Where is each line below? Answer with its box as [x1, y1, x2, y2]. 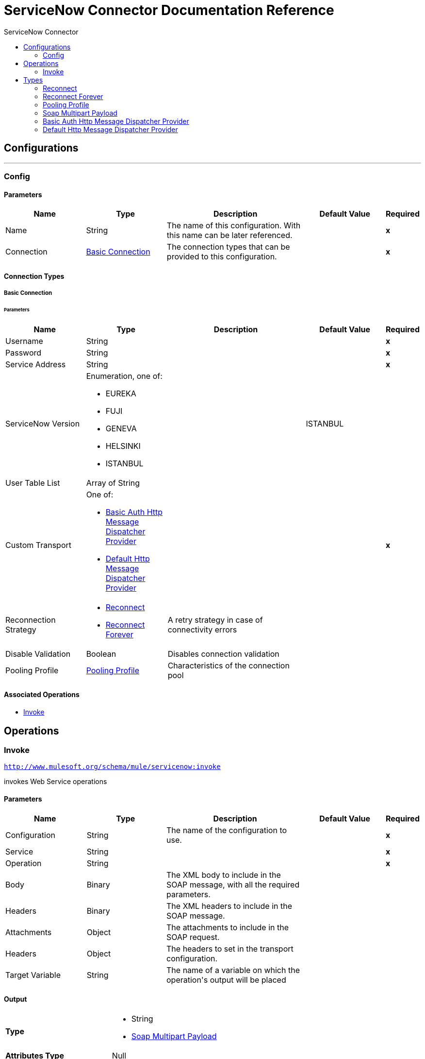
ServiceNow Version [5, 418, 80, 428]
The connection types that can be [166, 242, 290, 252]
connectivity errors [167, 624, 237, 634]
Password [5, 347, 42, 358]
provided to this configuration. [166, 252, 277, 262]
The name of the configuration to [166, 825, 287, 835]
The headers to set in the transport [166, 943, 294, 954]
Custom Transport [5, 540, 72, 550]
